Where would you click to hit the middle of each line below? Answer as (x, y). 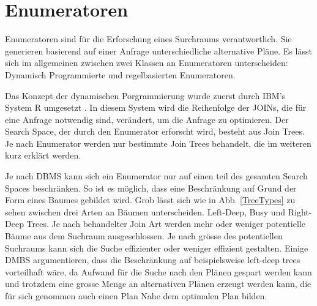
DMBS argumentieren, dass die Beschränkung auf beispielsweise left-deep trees (153, 260)
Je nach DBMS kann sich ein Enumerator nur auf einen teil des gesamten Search (156, 176)
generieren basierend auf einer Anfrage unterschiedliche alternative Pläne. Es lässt (158, 50)
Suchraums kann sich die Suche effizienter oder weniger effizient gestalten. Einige (157, 248)
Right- (300, 211)
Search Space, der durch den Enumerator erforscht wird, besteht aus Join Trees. (155, 131)
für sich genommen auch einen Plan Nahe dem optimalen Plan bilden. (136, 296)
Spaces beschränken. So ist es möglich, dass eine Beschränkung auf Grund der (151, 188)
